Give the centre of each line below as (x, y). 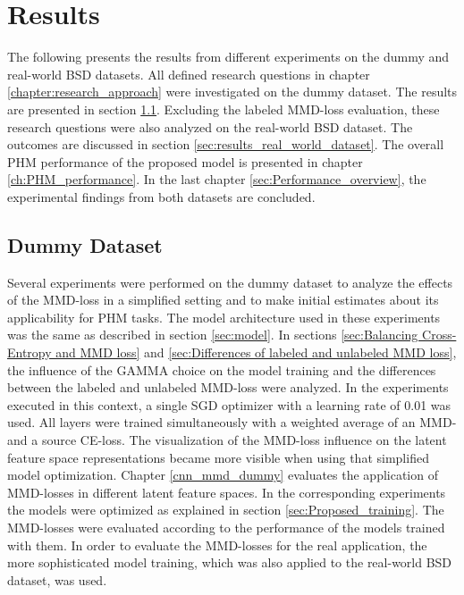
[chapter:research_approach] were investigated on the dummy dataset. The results (232, 92)
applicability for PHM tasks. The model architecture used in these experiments (224, 317)
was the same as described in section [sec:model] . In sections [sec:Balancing (213, 335)
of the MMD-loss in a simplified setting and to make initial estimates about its (223, 300)
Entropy (30, 352)
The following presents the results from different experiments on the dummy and (228, 57)
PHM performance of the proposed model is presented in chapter (185, 161)
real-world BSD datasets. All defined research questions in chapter (189, 74)
